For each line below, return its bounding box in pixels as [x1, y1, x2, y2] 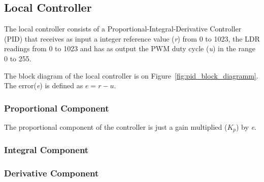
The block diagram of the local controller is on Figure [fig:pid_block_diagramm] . [4, 70, 258, 81]
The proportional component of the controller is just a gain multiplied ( [4, 121, 227, 132]
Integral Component [4, 143, 89, 156]
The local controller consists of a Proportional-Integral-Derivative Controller [4, 23, 242, 34]
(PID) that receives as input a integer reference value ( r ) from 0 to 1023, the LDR [4, 33, 260, 44]
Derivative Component [4, 167, 99, 179]
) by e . [236, 121, 256, 132]
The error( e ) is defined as [4, 80, 83, 91]
